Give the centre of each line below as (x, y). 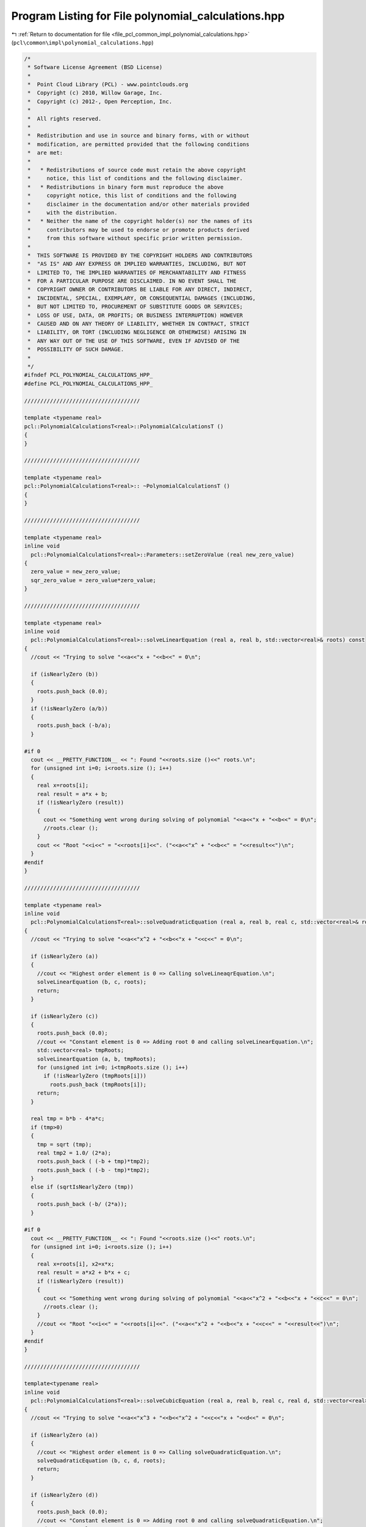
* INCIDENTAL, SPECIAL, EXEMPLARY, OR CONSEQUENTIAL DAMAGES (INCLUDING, (142, 298)
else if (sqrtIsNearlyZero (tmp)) (82, 1187)
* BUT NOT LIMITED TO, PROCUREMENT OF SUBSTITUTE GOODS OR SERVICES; (135, 307)
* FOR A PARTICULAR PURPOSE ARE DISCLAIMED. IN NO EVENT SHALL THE (132, 281)
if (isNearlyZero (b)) (65, 674)
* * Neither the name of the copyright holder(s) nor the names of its (140, 221)
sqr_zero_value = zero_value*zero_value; (94, 580)
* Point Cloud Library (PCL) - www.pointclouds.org (108, 85)
